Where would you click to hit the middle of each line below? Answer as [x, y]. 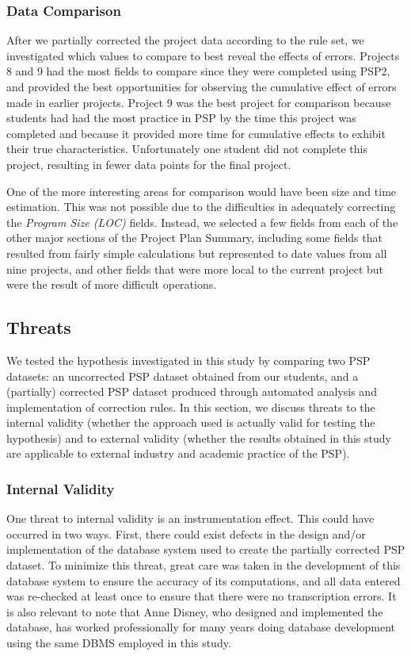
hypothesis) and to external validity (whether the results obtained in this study [199, 437]
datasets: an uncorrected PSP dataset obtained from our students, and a [183, 376]
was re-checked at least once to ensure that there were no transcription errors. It [202, 596]
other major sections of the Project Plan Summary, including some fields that [194, 238]
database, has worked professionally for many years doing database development [201, 627]
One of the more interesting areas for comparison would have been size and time [202, 191]
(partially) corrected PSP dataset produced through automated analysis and [192, 391]
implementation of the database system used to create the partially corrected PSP [206, 549]
